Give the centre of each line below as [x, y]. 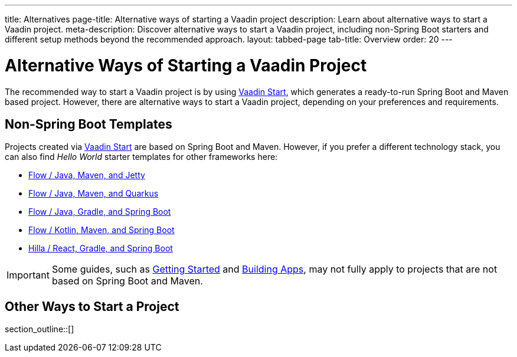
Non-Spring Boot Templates [89, 124]
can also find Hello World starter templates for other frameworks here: [141, 157]
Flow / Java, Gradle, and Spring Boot [100, 212]
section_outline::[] [40, 329]
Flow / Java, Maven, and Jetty [87, 175]
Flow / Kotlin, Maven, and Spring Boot [102, 230]
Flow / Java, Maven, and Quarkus [94, 194]
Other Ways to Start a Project [92, 306]
